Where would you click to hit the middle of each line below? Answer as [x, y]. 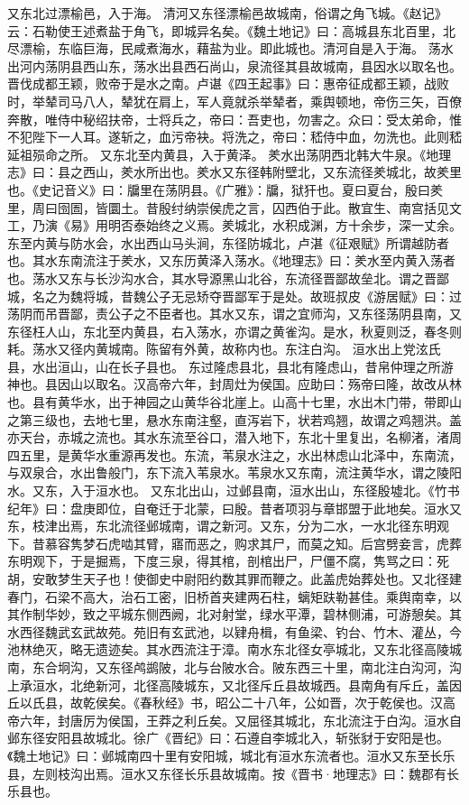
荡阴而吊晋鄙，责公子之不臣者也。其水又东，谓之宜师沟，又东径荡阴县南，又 [234, 314]
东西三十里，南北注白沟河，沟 [373, 666]
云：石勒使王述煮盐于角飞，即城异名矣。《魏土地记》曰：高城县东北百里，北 [231, 30]
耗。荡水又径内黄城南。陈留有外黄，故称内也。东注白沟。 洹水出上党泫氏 [224, 349]
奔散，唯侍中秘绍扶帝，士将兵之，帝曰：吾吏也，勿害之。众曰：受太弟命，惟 [234, 119]
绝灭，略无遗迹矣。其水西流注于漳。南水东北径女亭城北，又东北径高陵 [240, 649]
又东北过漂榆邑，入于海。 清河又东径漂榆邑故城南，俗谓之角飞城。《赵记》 [227, 13]
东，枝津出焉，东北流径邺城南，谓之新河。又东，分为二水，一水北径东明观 [228, 526]
